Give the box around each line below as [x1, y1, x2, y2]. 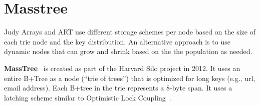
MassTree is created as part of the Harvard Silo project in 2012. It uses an [4, 62, 240, 73]
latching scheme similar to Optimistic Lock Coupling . [4, 92, 171, 102]
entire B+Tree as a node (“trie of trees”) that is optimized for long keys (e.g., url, [4, 72, 255, 83]
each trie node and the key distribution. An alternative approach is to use [4, 36, 230, 46]
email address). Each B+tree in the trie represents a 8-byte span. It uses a [4, 82, 232, 93]
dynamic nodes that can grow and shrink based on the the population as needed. [4, 46, 252, 56]
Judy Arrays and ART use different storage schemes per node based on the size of [4, 26, 255, 37]
